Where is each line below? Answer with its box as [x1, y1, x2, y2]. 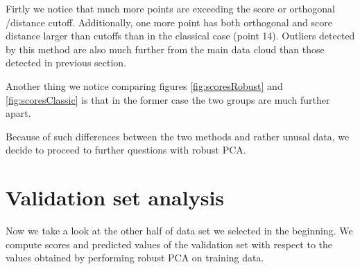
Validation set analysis [6, 183, 225, 212]
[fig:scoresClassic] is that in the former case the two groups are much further [6, 92, 330, 106]
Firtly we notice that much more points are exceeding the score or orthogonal [6, 1, 335, 15]
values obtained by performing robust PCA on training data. [6, 250, 264, 265]
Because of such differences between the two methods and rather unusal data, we [6, 129, 350, 143]
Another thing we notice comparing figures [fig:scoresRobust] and [6, 78, 283, 93]
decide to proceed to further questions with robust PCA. [6, 142, 246, 157]
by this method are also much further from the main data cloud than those [6, 41, 325, 56]
